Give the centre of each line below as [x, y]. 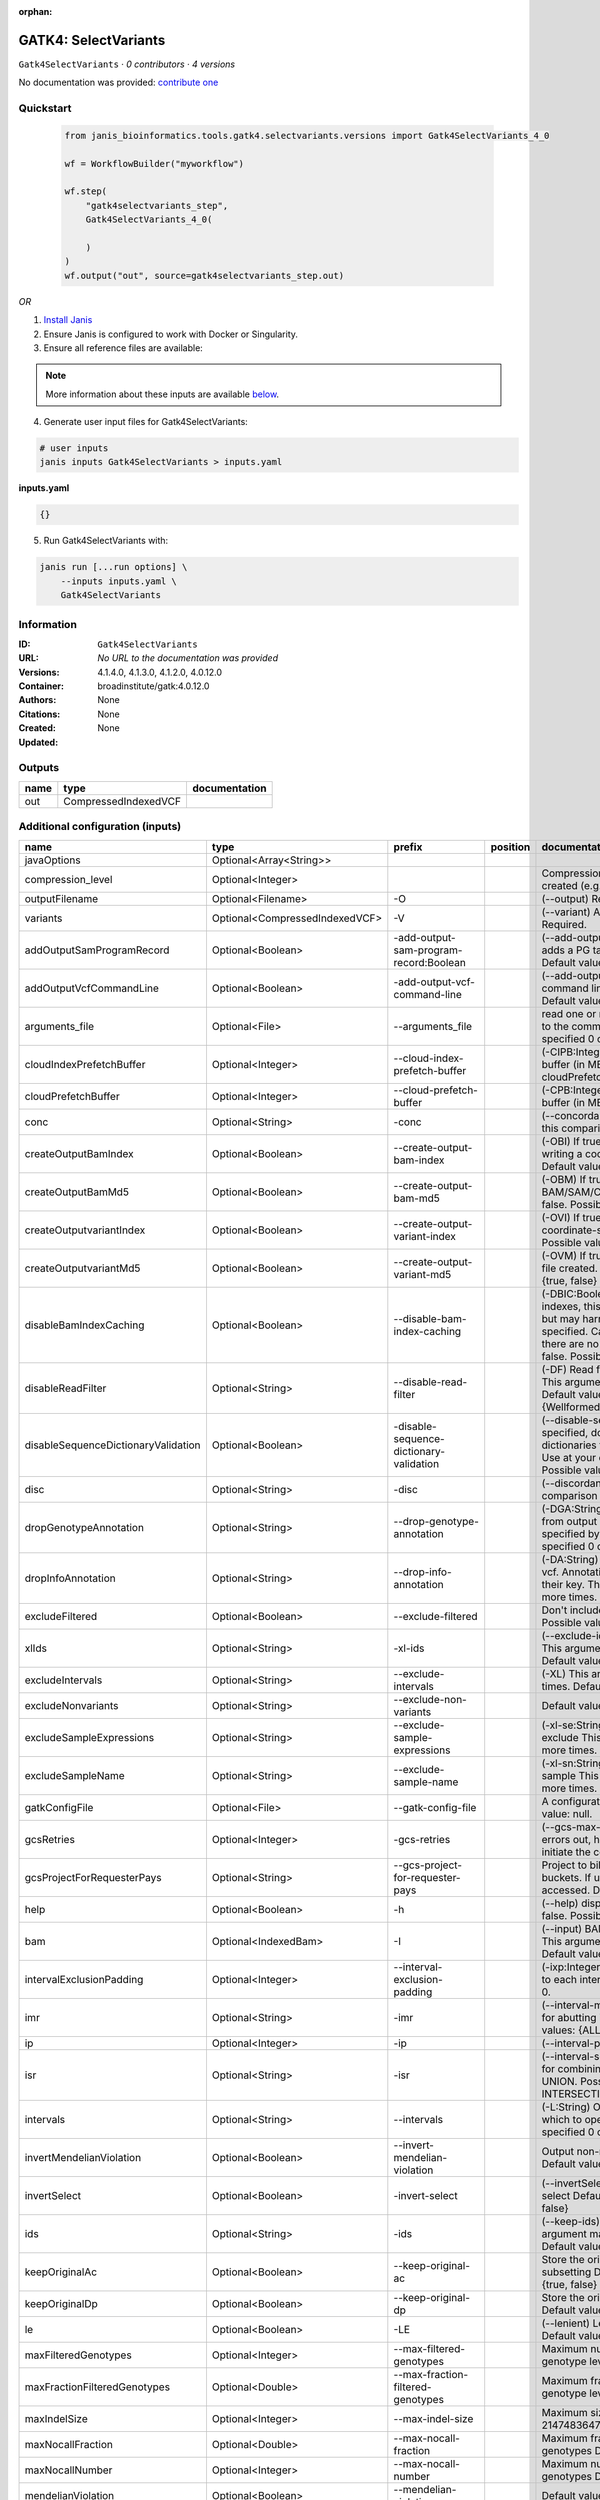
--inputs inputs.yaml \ [118, 581]
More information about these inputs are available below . [162, 394]
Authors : [37, 700]
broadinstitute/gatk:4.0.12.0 [153, 686]
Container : [41, 686]
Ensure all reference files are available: [123, 347]
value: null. [567, 1813]
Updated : [38, 742]
